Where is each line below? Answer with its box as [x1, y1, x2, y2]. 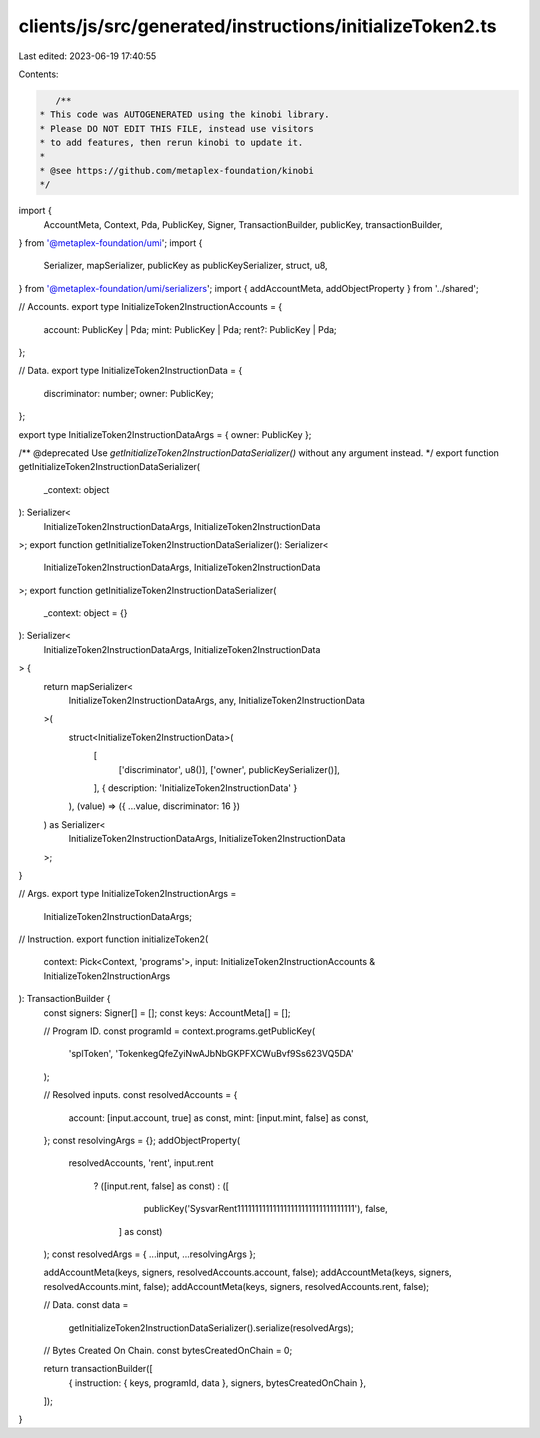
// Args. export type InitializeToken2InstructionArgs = [18, 888, 237, 900]
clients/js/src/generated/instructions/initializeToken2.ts [18, 15, 497, 37]
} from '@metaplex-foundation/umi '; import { [18, 237, 203, 249]
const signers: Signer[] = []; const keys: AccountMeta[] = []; [43, 1006, 291, 1019]
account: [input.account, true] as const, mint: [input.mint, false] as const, [68, 1111, 369, 1124]
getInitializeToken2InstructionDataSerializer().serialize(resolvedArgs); [68, 1321, 354, 1334]
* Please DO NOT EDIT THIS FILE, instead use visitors [39, 123, 314, 134]
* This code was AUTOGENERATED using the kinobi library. [39, 109, 330, 120]
